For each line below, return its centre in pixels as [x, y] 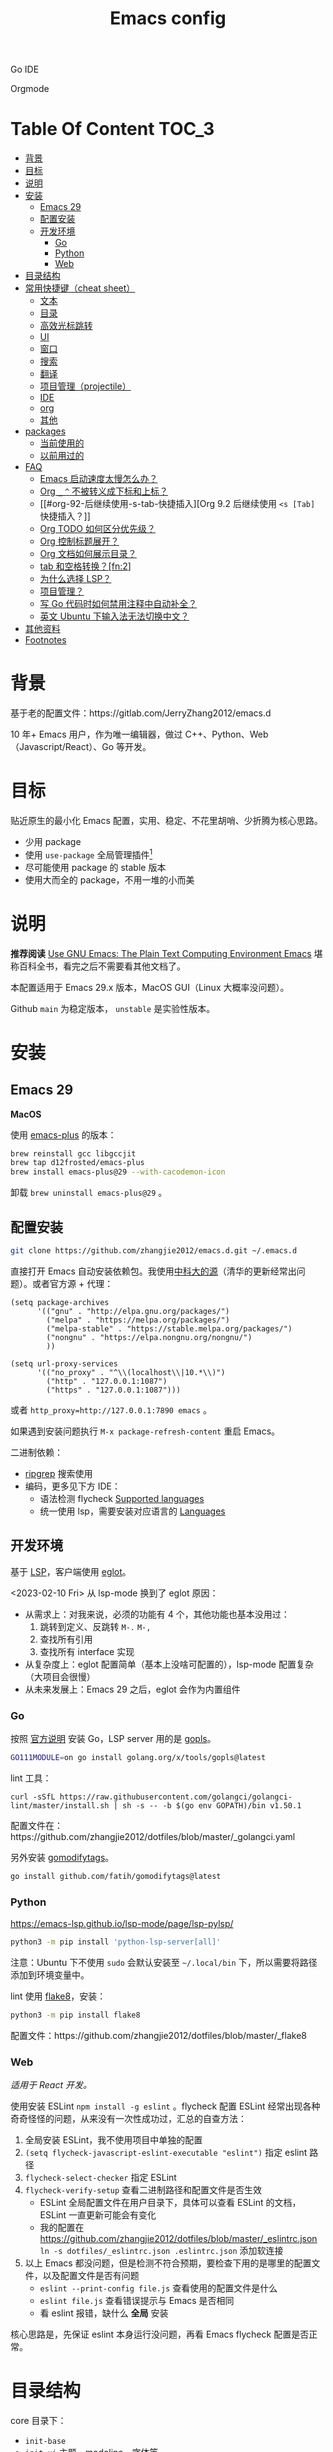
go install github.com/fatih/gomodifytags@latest [116, 1876]
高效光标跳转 [66, 326]
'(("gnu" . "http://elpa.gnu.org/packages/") [133, 1311]
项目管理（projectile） [85, 386]
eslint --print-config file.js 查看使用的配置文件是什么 [158, 2288]
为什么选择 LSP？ [75, 579]
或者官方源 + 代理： [72, 1283]
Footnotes [45, 640]
